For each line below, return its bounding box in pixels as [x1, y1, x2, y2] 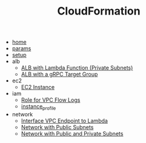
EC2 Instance [21, 84, 55, 91]
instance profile [21, 103, 56, 111]
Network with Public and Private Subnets [21, 130, 124, 137]
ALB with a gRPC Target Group [21, 71, 98, 78]
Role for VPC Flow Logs [21, 96, 81, 104]
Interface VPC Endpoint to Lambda [21, 117, 108, 124]
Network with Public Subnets [21, 123, 94, 131]
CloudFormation [57, 4, 141, 18]
